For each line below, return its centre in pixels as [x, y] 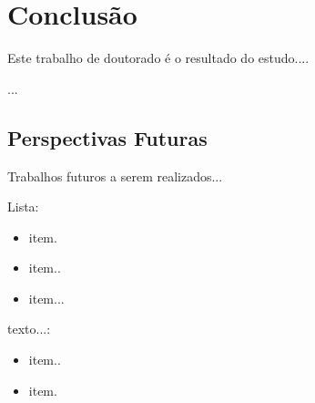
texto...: [29, 329]
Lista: [23, 207]
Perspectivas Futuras [107, 137]
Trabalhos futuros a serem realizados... [115, 176]
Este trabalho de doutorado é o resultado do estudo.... [158, 58]
